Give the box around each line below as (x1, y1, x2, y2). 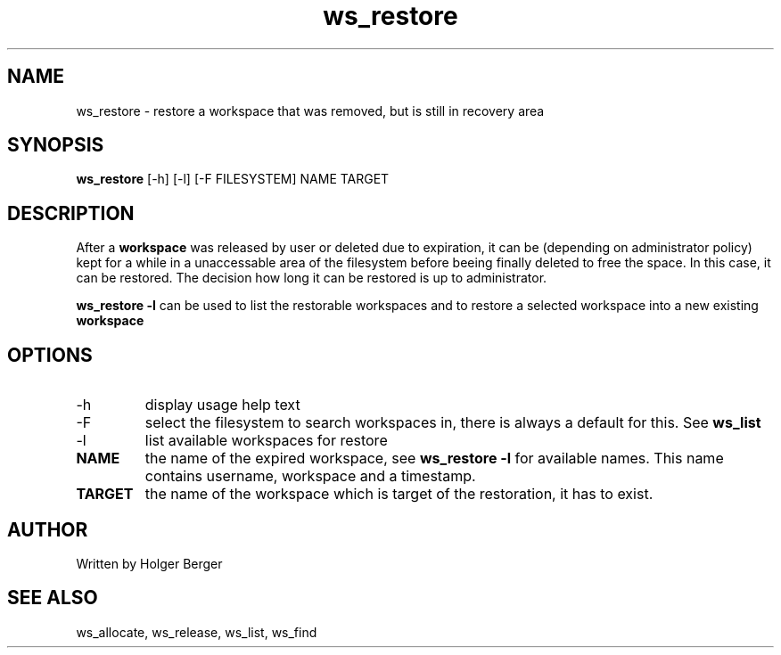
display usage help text (144, 396, 300, 414)
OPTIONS (7, 343, 93, 366)
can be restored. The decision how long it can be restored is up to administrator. (76, 270, 547, 286)
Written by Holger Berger (76, 555, 223, 571)
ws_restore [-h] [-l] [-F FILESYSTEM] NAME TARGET (76, 171, 390, 187)
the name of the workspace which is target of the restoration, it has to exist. (144, 485, 654, 504)
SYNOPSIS (7, 134, 104, 157)
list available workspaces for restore (144, 431, 388, 450)
